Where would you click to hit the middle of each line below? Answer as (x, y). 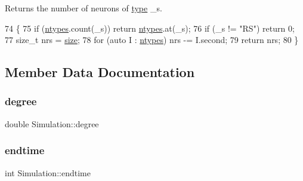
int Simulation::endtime (48, 172)
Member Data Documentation (100, 72)
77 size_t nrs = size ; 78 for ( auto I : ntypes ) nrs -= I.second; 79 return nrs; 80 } (152, 40)
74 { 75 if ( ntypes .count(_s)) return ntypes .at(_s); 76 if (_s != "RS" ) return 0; (150, 28)
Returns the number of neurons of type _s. (84, 8)
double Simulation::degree (52, 123)
